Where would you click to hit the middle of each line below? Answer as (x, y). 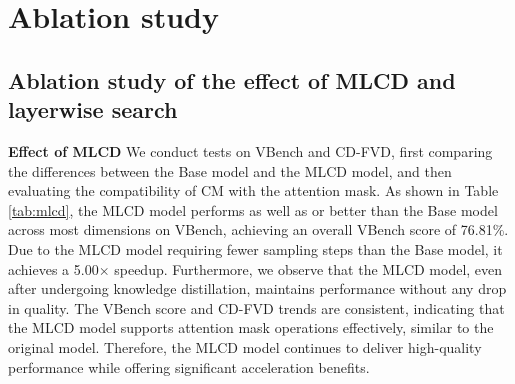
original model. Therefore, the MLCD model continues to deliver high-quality (245, 346)
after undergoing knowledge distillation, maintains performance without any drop (257, 288)
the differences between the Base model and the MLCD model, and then (230, 170)
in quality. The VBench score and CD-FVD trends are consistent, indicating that (256, 307)
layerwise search (93, 109)
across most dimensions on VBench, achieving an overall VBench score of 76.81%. (258, 229)
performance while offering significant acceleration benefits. (189, 366)
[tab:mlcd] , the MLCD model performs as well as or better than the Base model (253, 209)
